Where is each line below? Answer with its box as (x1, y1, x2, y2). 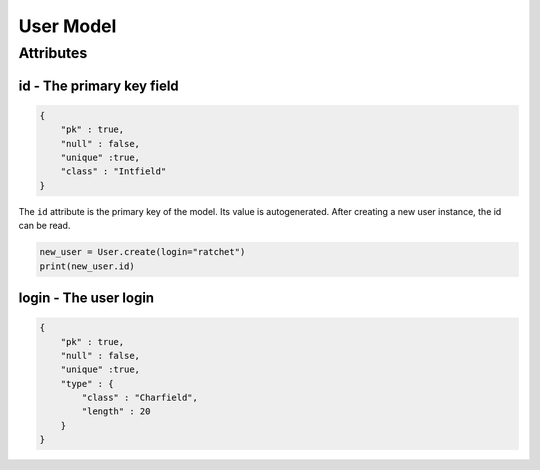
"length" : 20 (81, 406, 151, 417)
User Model (18, 15, 117, 37)
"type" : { (60, 378, 114, 389)
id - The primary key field (18, 77, 179, 94)
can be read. (18, 220, 71, 232)
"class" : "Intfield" (60, 166, 167, 177)
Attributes (18, 44, 88, 62)
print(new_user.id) (39, 260, 135, 272)
